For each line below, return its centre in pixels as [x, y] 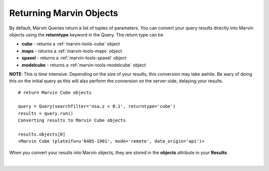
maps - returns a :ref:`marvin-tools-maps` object [72, 51]
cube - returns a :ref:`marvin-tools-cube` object [71, 44]
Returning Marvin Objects [64, 13]
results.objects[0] [42, 134]
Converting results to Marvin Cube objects [72, 120]
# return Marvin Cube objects [55, 92]
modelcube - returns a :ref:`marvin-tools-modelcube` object [84, 65]
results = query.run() [46, 113]
